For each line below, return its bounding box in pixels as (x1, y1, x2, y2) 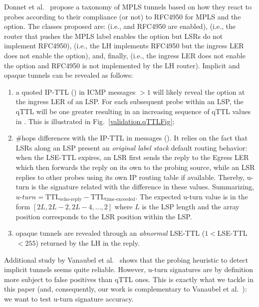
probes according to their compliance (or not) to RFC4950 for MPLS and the (4, 11, 241, 21)
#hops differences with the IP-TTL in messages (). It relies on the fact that (15, 133, 248, 143)
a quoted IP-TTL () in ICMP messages (15, 86, 136, 97)
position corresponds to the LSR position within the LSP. (15, 211, 192, 221)
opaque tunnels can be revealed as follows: (4, 70, 133, 80)
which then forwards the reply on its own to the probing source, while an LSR (15, 161, 255, 172)
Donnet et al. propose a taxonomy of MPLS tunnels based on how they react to (4, 1, 252, 11)
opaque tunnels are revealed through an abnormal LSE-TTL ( (15, 228, 205, 238)
